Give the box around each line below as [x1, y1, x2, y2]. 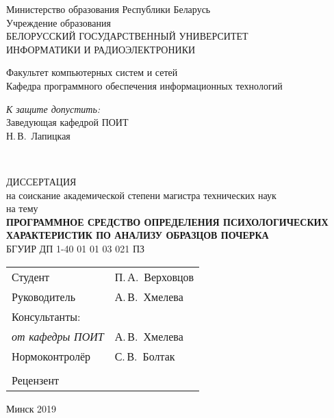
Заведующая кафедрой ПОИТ [6, 115, 129, 129]
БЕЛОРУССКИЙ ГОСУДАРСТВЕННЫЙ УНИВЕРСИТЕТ [6, 29, 248, 43]
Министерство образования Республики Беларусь [6, 2, 211, 16]
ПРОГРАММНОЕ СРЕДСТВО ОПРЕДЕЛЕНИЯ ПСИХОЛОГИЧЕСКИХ [6, 214, 329, 228]
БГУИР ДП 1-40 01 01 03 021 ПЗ [6, 241, 145, 255]
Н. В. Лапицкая [6, 128, 70, 142]
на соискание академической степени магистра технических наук [6, 187, 277, 202]
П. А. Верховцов [114, 268, 194, 285]
